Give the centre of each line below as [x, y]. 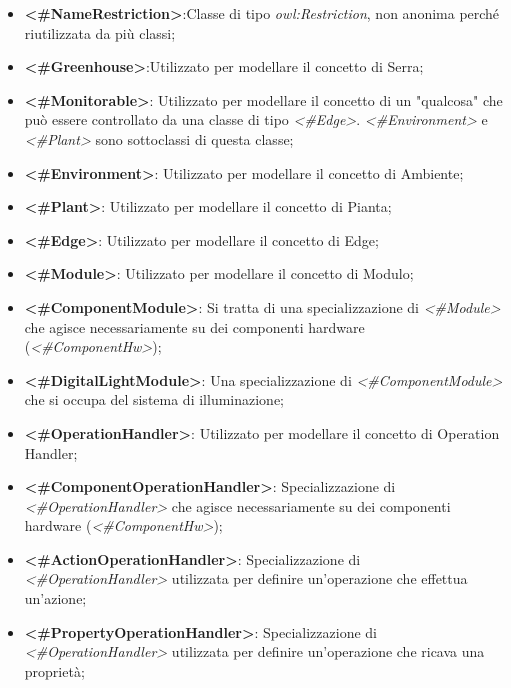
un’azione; [55, 598]
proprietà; [54, 670]
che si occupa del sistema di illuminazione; [154, 399]
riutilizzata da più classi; [100, 32]
